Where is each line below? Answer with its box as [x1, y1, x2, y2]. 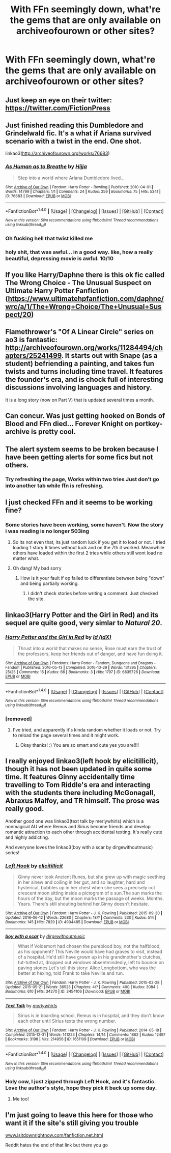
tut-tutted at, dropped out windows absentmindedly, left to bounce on [17, 960, 164, 966]
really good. [5, 804, 44, 813]
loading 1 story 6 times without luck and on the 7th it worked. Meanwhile [12, 545, 164, 551]
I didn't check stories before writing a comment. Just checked [27, 590, 158, 597]
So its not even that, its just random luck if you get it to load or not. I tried [12, 539, 165, 545]
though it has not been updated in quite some [5, 765, 152, 773]
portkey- [134, 419, 163, 428]
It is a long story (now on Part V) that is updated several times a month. [5, 397, 154, 403]
